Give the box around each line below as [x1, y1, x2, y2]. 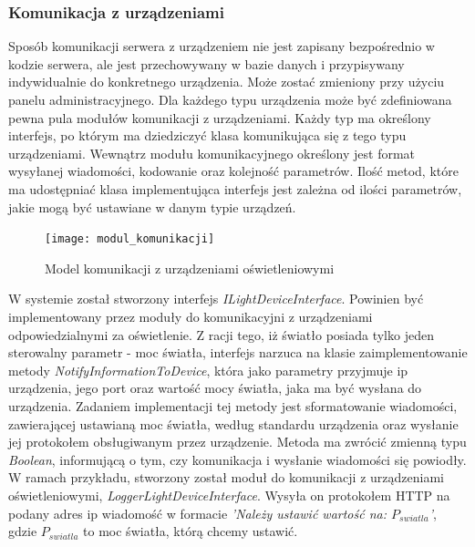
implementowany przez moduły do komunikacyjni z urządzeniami [8, 307, 373, 325]
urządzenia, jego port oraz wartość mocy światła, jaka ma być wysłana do [8, 378, 422, 397]
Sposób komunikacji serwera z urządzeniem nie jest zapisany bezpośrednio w [8, 36, 435, 56]
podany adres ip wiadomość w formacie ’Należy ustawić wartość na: [8, 503, 387, 522]
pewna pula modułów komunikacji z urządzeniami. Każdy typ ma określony [8, 108, 431, 127]
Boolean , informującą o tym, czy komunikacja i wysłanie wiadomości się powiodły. [8, 449, 467, 469]
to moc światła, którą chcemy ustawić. [83, 521, 298, 541]
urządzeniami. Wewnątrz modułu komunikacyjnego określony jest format [8, 143, 416, 162]
